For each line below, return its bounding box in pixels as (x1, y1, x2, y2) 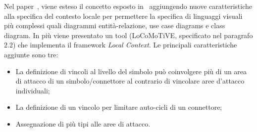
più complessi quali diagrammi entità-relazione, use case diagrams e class (4, 20, 225, 31)
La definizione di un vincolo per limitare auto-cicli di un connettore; (15, 102, 222, 112)
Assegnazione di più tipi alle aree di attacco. (15, 118, 151, 129)
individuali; (15, 85, 50, 95)
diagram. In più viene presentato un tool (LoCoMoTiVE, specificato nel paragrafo (4, 30, 253, 40)
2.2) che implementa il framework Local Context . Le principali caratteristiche (4, 40, 237, 50)
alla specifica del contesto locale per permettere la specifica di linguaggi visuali (4, 10, 243, 21)
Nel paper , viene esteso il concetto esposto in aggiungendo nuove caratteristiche (4, 1, 252, 11)
